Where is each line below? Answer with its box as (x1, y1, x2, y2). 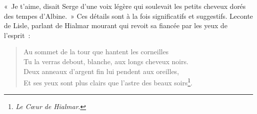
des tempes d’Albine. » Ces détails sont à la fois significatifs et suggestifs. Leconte (4, 10, 253, 21)
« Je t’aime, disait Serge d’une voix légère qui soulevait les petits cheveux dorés (4, 1, 246, 11)
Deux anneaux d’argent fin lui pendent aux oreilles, (23, 66, 179, 76)
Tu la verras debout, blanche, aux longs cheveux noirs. (23, 56, 189, 66)
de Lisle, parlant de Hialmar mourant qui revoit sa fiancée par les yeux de (4, 20, 228, 31)
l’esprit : (4, 30, 31, 40)
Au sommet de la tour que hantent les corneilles (23, 46, 169, 57)
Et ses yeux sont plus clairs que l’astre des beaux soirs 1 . (23, 76, 193, 87)
